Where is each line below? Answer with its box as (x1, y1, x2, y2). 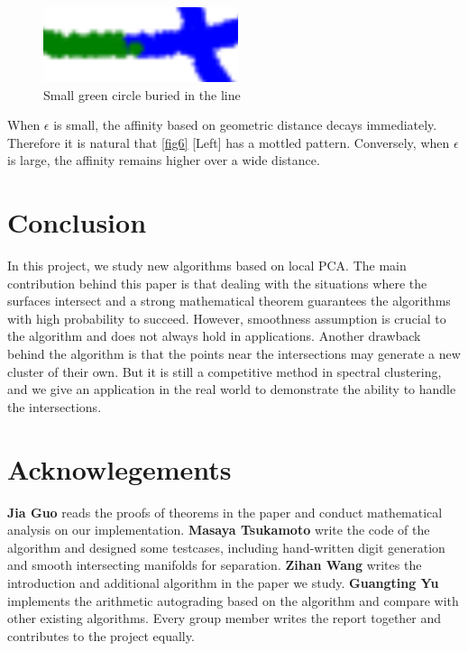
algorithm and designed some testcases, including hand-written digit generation (7, 537, 445, 556)
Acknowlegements (7, 450, 232, 487)
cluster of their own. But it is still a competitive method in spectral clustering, (7, 362, 442, 381)
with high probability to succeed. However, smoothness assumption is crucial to (7, 308, 446, 327)
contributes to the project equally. (7, 626, 195, 645)
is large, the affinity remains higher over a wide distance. (7, 151, 320, 170)
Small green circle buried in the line (43, 85, 241, 104)
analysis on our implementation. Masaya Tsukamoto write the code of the (7, 520, 430, 539)
